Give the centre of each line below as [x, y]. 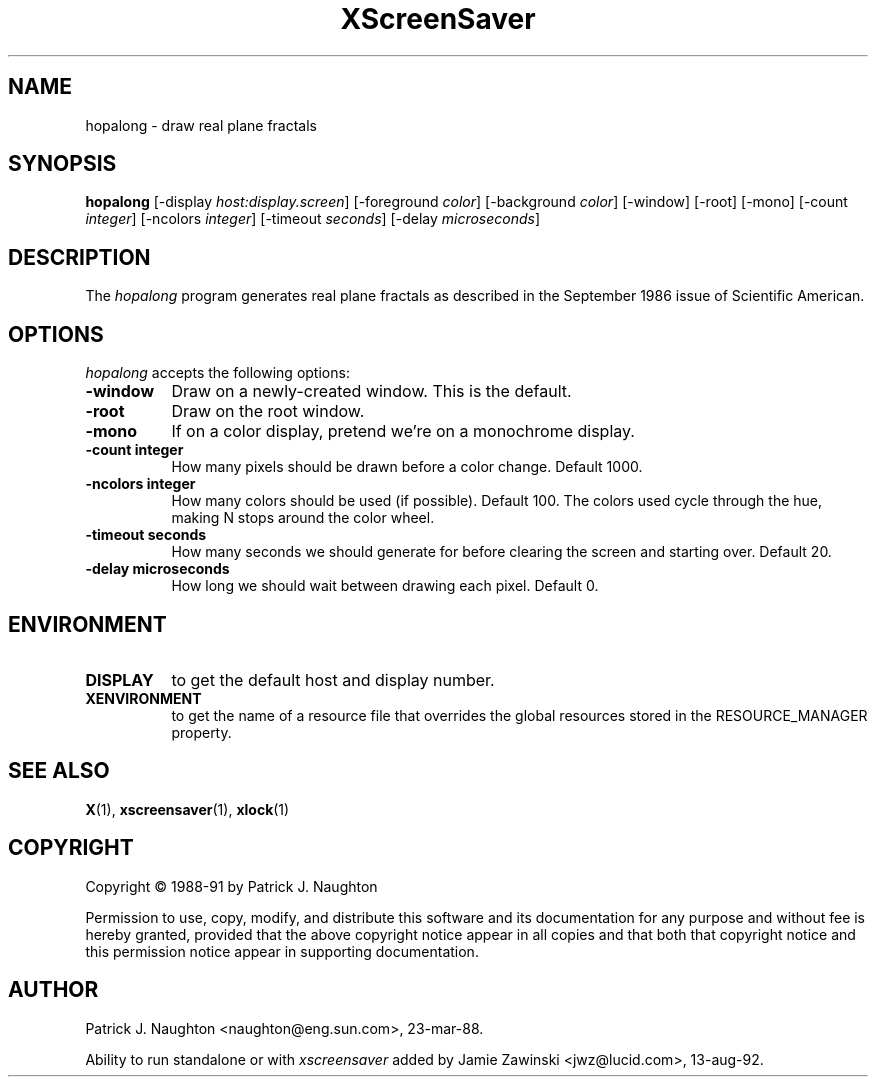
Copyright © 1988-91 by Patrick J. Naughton [231, 886]
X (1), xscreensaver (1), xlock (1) [187, 809]
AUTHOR [53, 990]
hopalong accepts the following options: [217, 373]
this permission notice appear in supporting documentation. [282, 951]
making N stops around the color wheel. [303, 518]
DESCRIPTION [79, 257]
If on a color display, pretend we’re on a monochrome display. [403, 431]
